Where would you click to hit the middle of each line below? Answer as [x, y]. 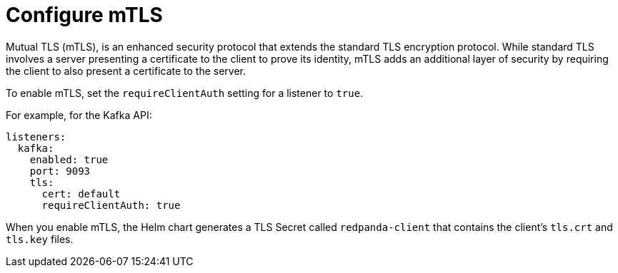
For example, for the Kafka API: [79, 115]
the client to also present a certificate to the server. [126, 71]
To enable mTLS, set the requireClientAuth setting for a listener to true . [185, 93]
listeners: [36, 136]
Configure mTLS [84, 15]
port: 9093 [60, 171]
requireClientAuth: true [111, 205]
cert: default [81, 194]
